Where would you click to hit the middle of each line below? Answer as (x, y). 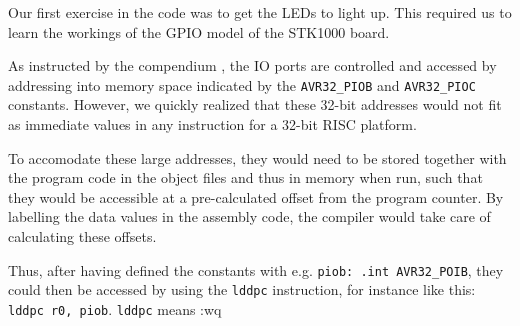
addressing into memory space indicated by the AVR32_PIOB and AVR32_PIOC (242, 84)
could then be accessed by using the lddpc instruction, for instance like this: (242, 289)
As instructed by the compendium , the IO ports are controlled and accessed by (252, 65)
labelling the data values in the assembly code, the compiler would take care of (249, 216)
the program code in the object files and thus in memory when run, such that (245, 177)
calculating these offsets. (82, 236)
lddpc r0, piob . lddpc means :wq (115, 308)
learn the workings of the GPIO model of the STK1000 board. (199, 31)
